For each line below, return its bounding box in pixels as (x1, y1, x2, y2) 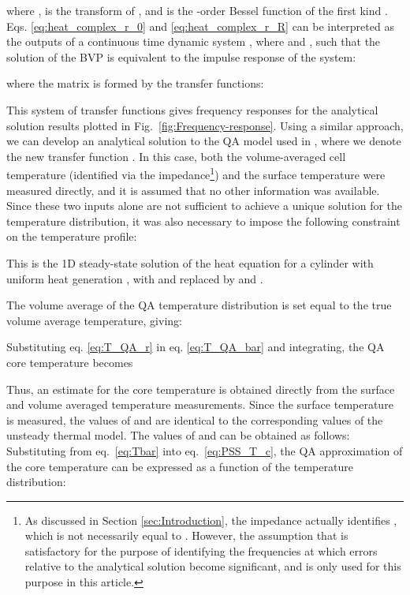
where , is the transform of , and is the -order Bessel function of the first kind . (6, 2, 388, 18)
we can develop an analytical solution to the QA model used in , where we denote (6, 133, 401, 149)
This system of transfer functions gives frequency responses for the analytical (6, 101, 378, 118)
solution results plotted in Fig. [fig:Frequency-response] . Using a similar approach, (6, 117, 404, 133)
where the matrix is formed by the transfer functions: (6, 75, 264, 92)
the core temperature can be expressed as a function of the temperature (6, 458, 353, 474)
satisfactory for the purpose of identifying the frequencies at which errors (24, 542, 378, 559)
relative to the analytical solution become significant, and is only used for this (24, 558, 401, 574)
